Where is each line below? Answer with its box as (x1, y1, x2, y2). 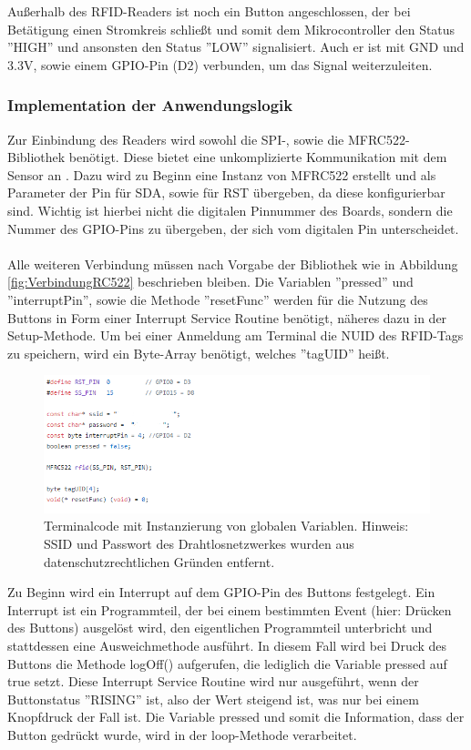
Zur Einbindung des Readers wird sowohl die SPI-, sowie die (7, 129, 344, 148)
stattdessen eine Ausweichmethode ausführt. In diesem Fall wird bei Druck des (7, 635, 447, 654)
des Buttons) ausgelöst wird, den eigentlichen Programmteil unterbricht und (7, 618, 433, 637)
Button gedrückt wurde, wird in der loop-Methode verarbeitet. (7, 725, 357, 744)
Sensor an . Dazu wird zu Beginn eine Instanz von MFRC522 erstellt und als (7, 165, 436, 184)
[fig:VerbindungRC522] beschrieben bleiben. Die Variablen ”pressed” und (7, 272, 414, 291)
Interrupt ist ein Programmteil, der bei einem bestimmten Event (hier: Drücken (7, 600, 452, 619)
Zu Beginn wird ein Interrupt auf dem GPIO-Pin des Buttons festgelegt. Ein (7, 583, 435, 602)
